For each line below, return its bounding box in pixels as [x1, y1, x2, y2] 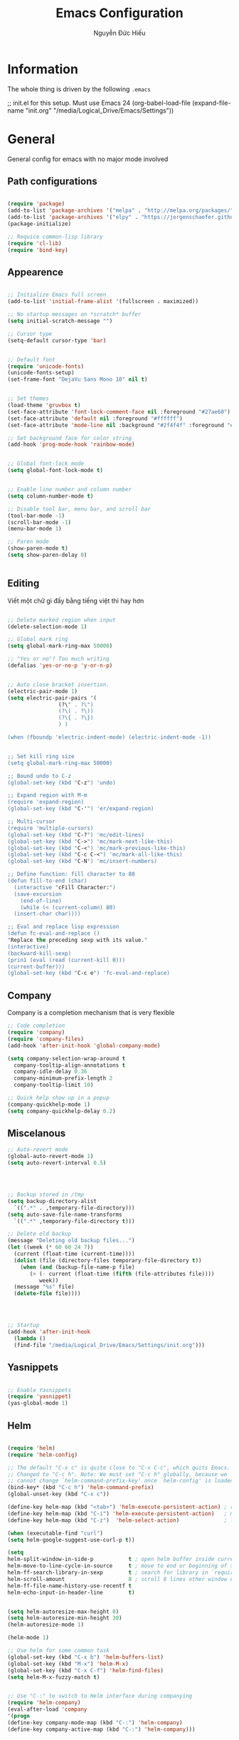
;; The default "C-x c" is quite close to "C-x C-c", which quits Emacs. [7, 1464, 231, 1471]
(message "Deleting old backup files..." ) [7, 1237, 135, 1244]
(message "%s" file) [14, 1284, 75, 1291]
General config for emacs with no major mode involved [7, 155, 169, 163]
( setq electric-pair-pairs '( [7, 694, 97, 702]
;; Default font [7, 356, 55, 363]
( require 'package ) [7, 200, 65, 208]
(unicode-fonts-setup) [7, 369, 75, 377]
